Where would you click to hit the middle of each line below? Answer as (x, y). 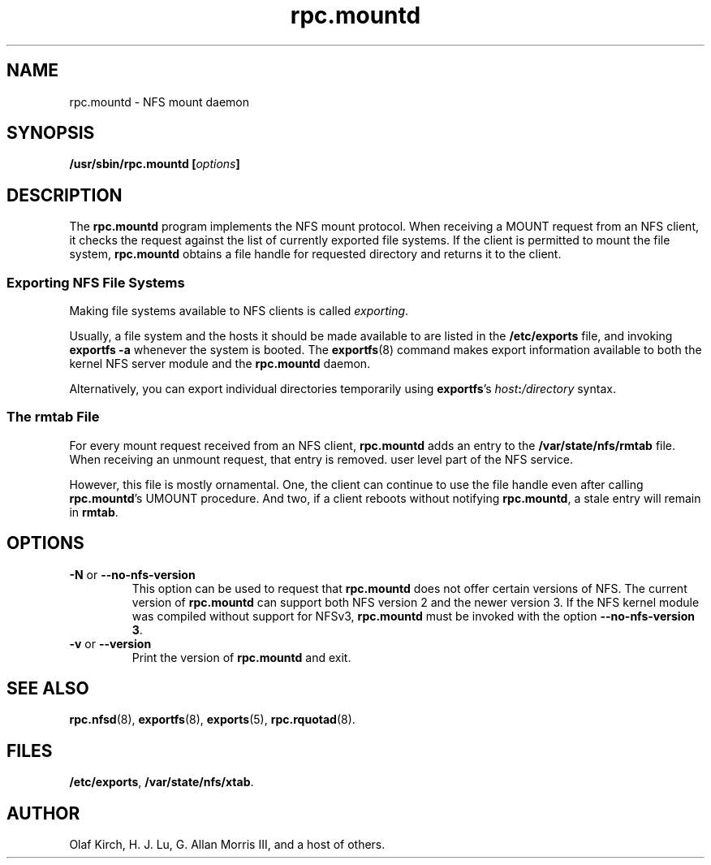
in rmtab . (94, 512)
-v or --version (110, 643)
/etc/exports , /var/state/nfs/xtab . (162, 782)
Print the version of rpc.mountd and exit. (241, 657)
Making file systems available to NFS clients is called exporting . (239, 311)
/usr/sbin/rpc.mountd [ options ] (155, 164)
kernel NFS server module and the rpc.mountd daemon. (220, 364)
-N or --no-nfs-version (132, 574)
